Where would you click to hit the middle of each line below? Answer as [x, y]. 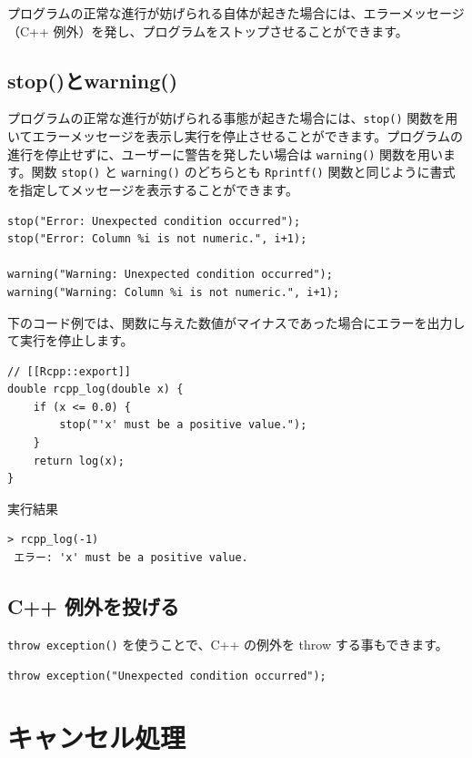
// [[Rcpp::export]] [70, 371]
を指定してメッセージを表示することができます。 [153, 189]
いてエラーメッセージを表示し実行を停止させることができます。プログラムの [235, 136]
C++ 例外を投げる [94, 606]
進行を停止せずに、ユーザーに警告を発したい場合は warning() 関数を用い [226, 154]
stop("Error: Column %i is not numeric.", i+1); [157, 239]
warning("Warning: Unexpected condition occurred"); [170, 275]
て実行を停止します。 [70, 340]
